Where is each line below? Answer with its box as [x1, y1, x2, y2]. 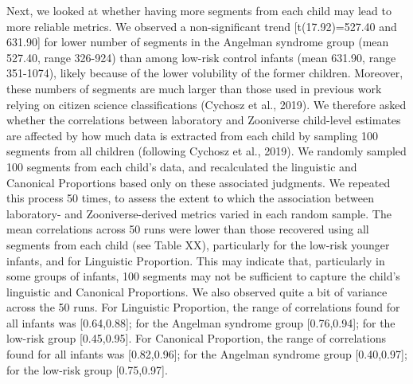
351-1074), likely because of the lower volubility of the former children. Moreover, [6, 65, 403, 81]
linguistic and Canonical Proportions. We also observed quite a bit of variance [6, 283, 388, 300]
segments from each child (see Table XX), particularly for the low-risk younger [6, 236, 390, 253]
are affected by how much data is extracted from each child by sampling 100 [6, 127, 378, 143]
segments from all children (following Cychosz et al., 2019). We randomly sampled [6, 143, 407, 159]
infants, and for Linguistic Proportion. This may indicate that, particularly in [6, 252, 385, 268]
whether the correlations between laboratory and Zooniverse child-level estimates [6, 112, 401, 128]
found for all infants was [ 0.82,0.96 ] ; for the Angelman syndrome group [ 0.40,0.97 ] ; [6, 346, 407, 362]
